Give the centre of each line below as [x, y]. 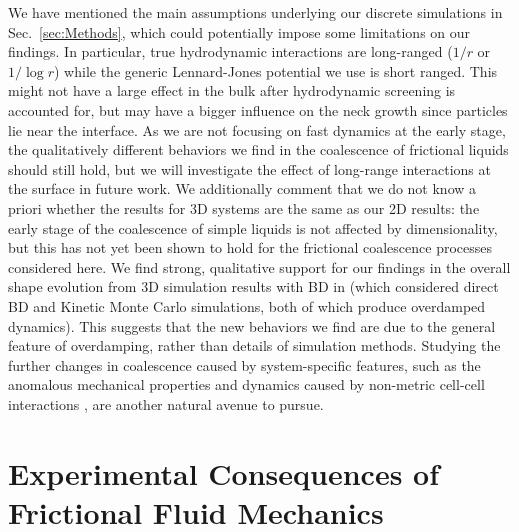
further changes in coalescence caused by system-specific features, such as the [244, 364]
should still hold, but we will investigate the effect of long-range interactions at [249, 168]
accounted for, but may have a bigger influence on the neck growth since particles [258, 109]
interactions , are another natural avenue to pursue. [166, 403]
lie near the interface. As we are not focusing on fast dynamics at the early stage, [257, 129]
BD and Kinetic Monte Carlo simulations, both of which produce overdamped [247, 305]
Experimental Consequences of [224, 472]
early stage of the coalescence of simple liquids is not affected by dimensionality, [253, 227]
